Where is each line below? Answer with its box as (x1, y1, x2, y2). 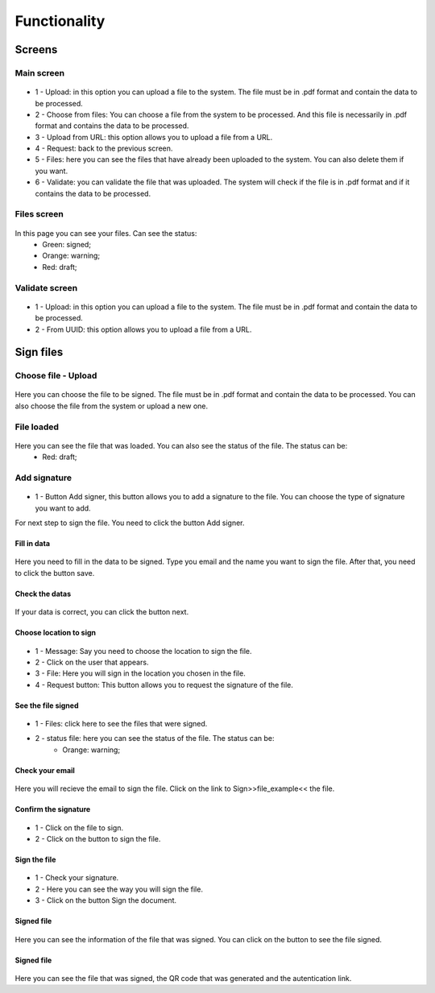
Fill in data (14, 538, 51, 548)
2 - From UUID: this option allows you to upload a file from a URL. (35, 325, 252, 334)
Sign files (14, 345, 64, 359)
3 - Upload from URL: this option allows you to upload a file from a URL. (35, 132, 273, 142)
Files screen (14, 209, 64, 220)
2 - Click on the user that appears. (35, 657, 149, 667)
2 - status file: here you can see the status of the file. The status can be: (35, 734, 275, 743)
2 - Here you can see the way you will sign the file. (35, 884, 203, 894)
